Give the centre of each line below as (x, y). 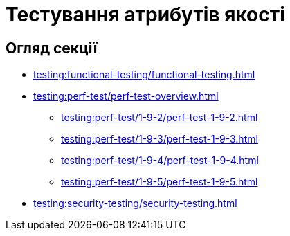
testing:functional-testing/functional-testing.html (144, 75)
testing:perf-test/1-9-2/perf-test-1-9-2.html (160, 118)
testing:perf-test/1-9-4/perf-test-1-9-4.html (160, 161)
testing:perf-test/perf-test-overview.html (126, 96)
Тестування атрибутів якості (145, 15)
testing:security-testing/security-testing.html (135, 203)
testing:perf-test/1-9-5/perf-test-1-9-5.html (160, 182)
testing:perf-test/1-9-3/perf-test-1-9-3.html (160, 139)
